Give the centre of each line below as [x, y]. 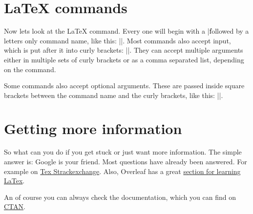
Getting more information [93, 128]
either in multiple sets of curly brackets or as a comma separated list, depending [124, 59]
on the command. [30, 69]
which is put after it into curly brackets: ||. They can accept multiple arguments [124, 50]
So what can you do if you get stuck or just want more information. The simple [123, 152]
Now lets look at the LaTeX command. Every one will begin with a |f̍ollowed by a [126, 31]
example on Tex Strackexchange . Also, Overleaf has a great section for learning [122, 171]
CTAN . [15, 206]
